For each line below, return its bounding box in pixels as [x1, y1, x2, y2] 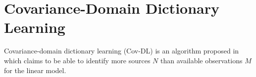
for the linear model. [4, 65, 66, 75]
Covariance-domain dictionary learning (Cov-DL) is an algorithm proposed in [4, 46, 239, 56]
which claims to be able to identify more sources [4, 55, 151, 65]
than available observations [160, 55, 243, 65]
